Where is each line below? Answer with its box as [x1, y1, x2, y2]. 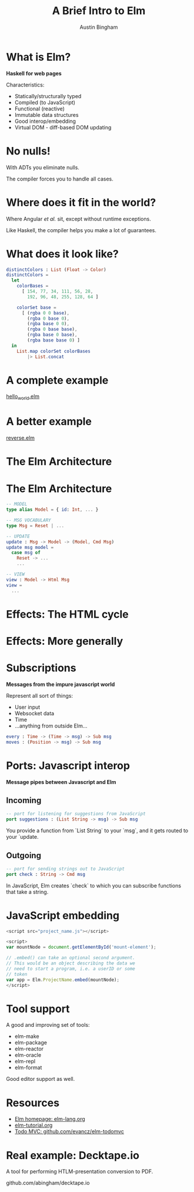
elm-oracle [14, 1052, 42, 1059]
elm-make [14, 1033, 39, 1040]
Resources [6, 1096, 60, 1109]
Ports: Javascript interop [6, 759, 131, 772]
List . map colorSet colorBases [16, 348, 91, 354]
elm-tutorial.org [14, 1121, 53, 1129]
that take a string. [6, 888, 49, 895]
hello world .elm [6, 393, 40, 401]
